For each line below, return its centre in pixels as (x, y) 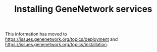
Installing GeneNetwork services (83, 9)
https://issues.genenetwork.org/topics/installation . (56, 45)
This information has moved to (36, 34)
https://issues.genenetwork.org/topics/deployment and (61, 39)
